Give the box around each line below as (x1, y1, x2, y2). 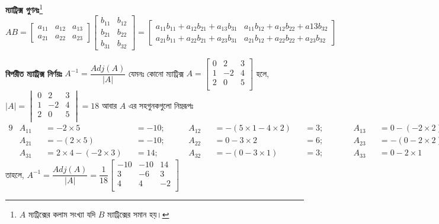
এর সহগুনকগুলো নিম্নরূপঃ (128, 99, 194, 111)
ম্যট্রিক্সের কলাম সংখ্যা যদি (28, 208, 95, 220)
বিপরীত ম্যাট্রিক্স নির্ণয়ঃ (5, 67, 62, 79)
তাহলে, (5, 168, 24, 180)
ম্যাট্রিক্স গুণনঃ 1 (5, 2, 43, 15)
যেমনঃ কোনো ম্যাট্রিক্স (128, 67, 184, 79)
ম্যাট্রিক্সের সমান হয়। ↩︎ (107, 208, 169, 220)
